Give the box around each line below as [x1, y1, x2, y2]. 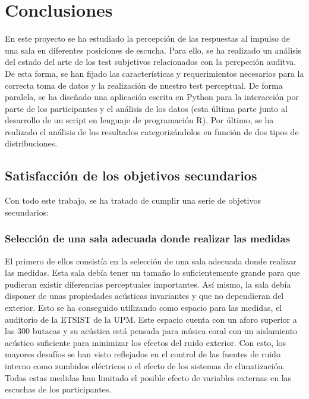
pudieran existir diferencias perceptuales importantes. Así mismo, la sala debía [5, 278, 291, 290]
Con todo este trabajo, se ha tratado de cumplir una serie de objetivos [5, 194, 261, 207]
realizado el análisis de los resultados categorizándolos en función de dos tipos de [5, 125, 299, 138]
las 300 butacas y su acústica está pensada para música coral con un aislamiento [5, 325, 298, 337]
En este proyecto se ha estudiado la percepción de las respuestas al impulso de [5, 32, 290, 45]
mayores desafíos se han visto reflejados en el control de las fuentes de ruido [5, 348, 280, 360]
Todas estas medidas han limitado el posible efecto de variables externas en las [5, 371, 292, 384]
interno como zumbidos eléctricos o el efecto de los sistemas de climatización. [5, 360, 285, 372]
